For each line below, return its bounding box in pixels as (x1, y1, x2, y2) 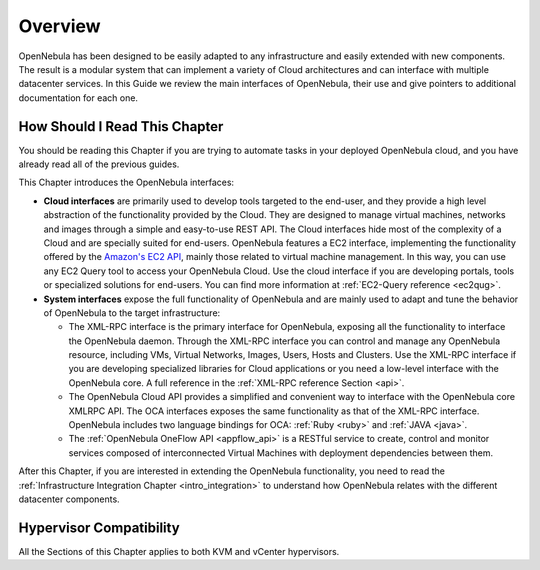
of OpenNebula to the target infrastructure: (43, 306, 221, 319)
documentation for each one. (18, 91, 139, 104)
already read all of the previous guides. (18, 158, 180, 170)
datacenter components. (18, 493, 120, 505)
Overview (18, 15, 101, 37)
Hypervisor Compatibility (18, 519, 180, 536)
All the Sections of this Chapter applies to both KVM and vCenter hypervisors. (18, 545, 340, 557)
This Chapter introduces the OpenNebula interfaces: (18, 176, 235, 189)
